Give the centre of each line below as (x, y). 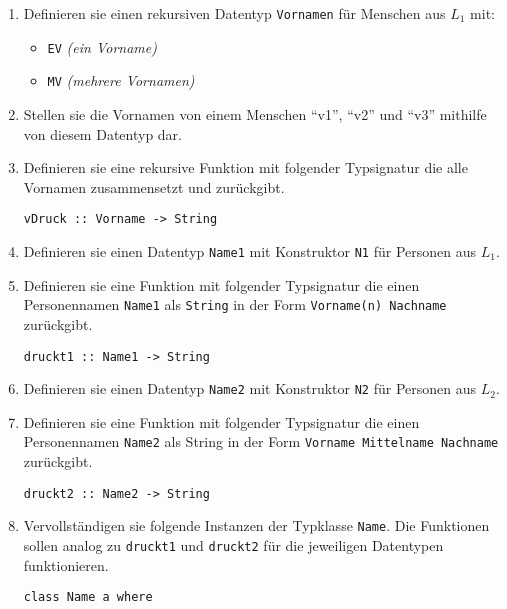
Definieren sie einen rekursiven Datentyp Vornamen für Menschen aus (234, 13)
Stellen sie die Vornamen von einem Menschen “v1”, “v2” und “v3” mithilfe (255, 113)
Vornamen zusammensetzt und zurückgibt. (154, 186)
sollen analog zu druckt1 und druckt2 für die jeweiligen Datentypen (233, 544)
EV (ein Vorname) (102, 46)
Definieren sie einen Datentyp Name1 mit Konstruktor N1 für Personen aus (249, 251)
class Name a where (88, 597)
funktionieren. (66, 564)
